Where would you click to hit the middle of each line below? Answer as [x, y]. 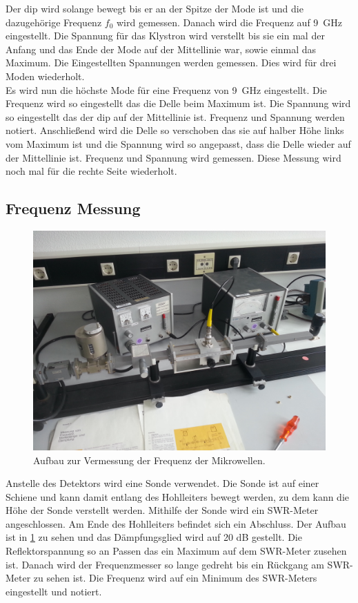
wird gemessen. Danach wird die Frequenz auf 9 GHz [230, 22]
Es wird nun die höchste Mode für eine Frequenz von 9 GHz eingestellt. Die [166, 89]
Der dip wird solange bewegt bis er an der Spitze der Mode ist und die [155, 8]
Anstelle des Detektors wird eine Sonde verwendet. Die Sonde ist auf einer [162, 483]
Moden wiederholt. [45, 76]
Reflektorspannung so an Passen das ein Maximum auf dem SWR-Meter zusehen [176, 551]
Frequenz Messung [73, 208]
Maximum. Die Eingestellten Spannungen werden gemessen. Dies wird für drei [171, 63]
